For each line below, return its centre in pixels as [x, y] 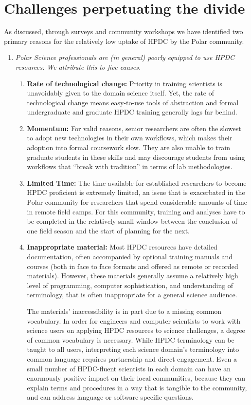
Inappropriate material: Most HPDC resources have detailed [122, 247]
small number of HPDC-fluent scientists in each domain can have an [129, 368]
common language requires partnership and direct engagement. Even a [132, 358]
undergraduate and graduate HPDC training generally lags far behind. [132, 112]
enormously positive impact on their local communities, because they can [136, 378]
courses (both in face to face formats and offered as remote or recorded [133, 266]
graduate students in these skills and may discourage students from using [136, 157]
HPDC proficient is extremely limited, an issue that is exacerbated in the [136, 192]
